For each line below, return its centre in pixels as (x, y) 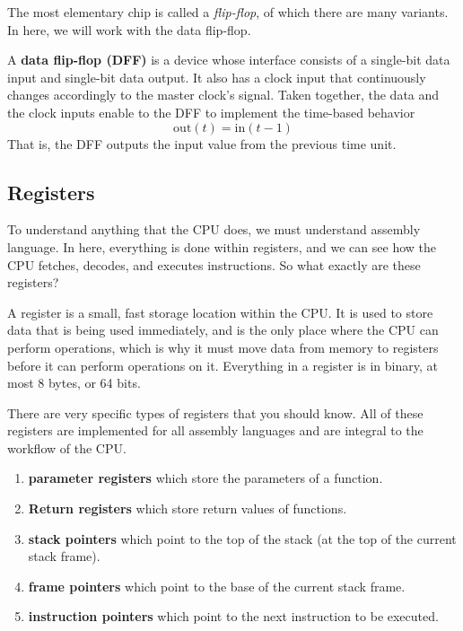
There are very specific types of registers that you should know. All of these (215, 412)
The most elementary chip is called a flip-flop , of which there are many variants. (228, 12)
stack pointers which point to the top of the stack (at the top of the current (242, 538)
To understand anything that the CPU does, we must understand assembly (214, 229)
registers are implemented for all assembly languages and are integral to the (215, 430)
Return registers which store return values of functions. (188, 508)
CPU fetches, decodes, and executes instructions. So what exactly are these (214, 264)
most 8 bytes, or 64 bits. (74, 383)
